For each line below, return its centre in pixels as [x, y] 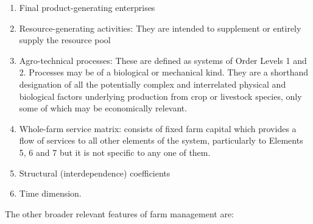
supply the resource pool [65, 40]
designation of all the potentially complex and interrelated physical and [153, 84]
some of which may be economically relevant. [103, 108]
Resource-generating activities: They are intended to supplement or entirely [160, 28]
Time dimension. [50, 193]
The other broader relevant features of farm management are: [119, 213]
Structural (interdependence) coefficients [95, 173]
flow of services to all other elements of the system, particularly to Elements [161, 140]
